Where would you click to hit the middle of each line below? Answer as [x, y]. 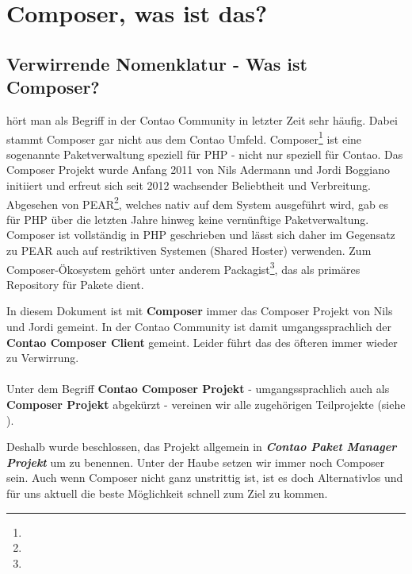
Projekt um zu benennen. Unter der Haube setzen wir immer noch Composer [196, 462]
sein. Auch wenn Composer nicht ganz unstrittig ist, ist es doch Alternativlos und [205, 478]
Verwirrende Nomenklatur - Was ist [157, 63]
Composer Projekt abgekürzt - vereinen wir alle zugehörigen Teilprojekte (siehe [206, 404]
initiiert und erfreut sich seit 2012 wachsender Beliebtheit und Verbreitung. [189, 185]
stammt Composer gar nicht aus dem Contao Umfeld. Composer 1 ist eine [184, 137]
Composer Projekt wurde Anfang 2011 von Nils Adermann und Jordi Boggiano [198, 170]
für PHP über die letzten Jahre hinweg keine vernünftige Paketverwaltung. [188, 219]
